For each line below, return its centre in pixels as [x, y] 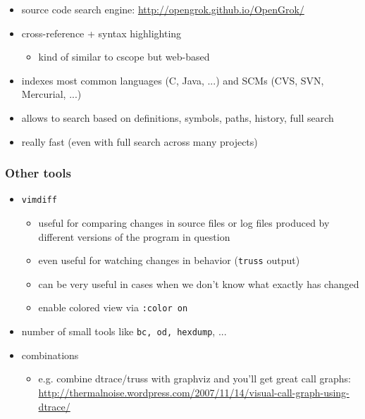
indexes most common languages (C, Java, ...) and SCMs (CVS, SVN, [173, 80]
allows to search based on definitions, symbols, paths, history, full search [178, 117]
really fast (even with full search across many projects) [140, 141]
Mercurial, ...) [51, 94]
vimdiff [39, 200]
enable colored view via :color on [113, 307]
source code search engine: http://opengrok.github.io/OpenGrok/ [163, 9]
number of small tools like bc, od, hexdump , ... [124, 331]
